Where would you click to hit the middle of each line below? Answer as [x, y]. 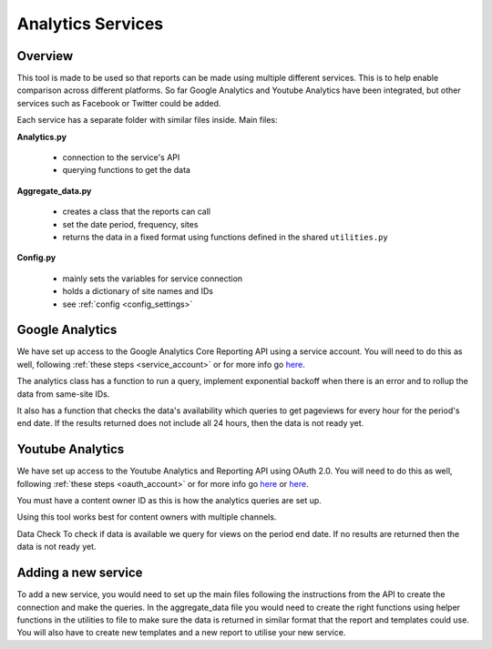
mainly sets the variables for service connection [153, 279]
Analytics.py [42, 137]
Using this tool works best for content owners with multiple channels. [147, 517]
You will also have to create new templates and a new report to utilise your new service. [181, 633]
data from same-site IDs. [63, 394]
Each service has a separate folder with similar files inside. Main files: [147, 120]
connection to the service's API [121, 157]
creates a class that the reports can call [137, 212]
